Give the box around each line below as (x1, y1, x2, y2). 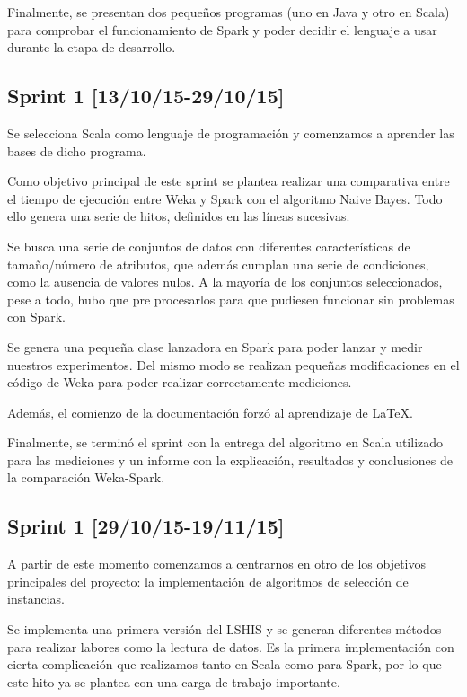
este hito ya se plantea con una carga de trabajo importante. (7, 672, 340, 691)
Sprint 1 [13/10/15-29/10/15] (7, 82, 285, 110)
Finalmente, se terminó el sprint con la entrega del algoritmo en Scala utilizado (7, 433, 444, 452)
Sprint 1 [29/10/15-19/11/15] (7, 512, 285, 540)
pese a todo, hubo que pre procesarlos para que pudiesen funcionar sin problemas (7, 289, 454, 308)
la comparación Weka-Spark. (7, 468, 165, 487)
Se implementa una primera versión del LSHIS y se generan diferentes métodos (7, 620, 442, 639)
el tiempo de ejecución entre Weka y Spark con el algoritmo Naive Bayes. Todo (7, 189, 443, 207)
